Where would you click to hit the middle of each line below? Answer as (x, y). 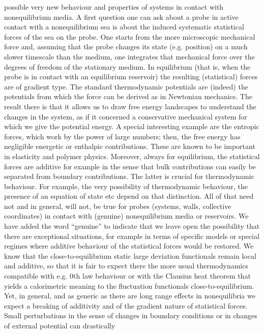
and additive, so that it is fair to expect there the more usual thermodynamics (126, 266)
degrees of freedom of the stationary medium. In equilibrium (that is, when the (127, 66)
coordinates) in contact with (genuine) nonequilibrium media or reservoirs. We (126, 216)
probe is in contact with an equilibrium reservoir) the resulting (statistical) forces (131, 77)
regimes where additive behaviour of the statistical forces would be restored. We (129, 246)
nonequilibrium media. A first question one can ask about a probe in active (121, 17)
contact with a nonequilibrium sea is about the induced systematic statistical (124, 27)
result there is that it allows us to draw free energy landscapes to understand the (130, 106)
